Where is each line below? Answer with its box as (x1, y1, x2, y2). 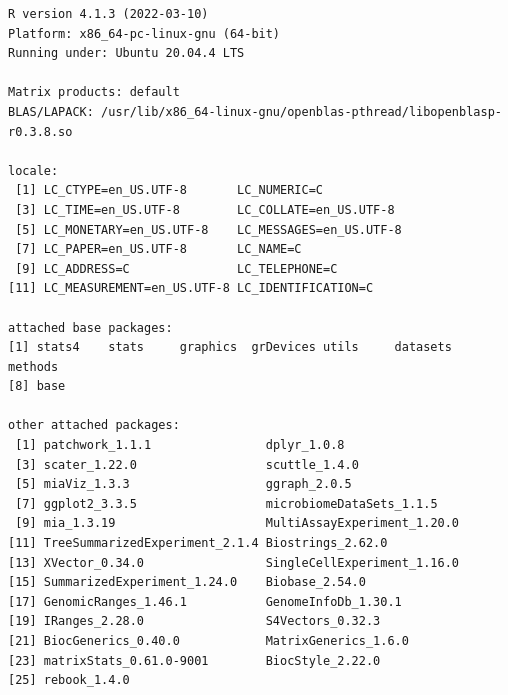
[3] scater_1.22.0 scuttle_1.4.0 (15, 457, 359, 472)
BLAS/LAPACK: (8, 104, 94, 119)
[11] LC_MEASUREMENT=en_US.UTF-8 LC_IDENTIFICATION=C (8, 281, 374, 296)
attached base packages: (8, 320, 173, 335)
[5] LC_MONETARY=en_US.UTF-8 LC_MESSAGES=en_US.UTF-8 (15, 222, 402, 237)
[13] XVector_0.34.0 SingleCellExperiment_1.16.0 (8, 555, 460, 570)
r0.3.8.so (8, 124, 73, 139)
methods (8, 359, 59, 374)
